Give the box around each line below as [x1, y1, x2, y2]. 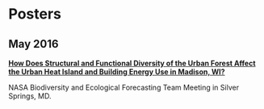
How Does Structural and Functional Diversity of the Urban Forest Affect [8, 58, 256, 68]
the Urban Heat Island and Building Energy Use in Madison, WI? [8, 67, 225, 77]
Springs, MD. [8, 91, 52, 101]
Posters [8, 5, 62, 23]
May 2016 [8, 37, 59, 51]
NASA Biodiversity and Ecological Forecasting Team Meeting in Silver [8, 82, 240, 92]
